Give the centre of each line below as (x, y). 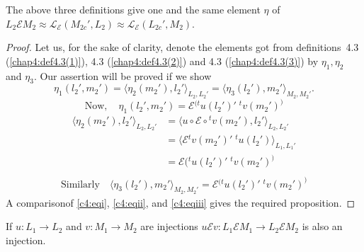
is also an (322, 226)
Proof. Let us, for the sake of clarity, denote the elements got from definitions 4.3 (182, 47)
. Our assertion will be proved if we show (123, 75)
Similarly (80, 184)
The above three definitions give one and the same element (133, 9)
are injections (169, 226)
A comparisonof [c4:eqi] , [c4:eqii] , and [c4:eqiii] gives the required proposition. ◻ (181, 202)
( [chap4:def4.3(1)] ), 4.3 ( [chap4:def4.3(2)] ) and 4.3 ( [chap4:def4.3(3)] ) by (162, 61)
